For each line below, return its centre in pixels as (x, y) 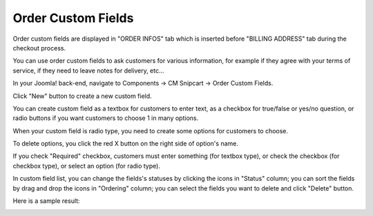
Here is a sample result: (46, 201)
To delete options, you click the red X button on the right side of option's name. (125, 144)
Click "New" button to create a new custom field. (82, 96)
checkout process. (39, 48)
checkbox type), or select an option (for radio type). (86, 166)
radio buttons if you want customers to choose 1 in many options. (106, 118)
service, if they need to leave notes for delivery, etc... (89, 70)
